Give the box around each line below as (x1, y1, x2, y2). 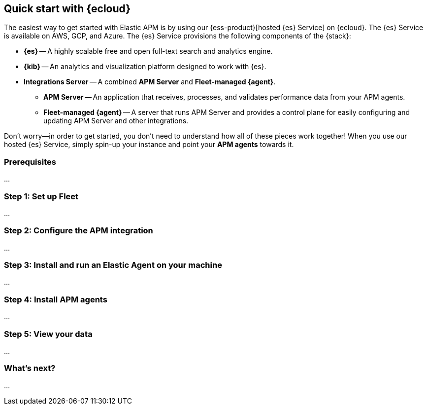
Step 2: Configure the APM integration (4, 225, 153, 236)
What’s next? (4, 363, 56, 373)
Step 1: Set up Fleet (4, 191, 79, 201)
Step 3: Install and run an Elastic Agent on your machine (4, 260, 222, 270)
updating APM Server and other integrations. (43, 116, 189, 125)
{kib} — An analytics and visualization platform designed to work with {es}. (24, 62, 266, 71)
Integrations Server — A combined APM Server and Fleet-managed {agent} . (24, 77, 276, 86)
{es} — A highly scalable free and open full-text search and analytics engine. (24, 47, 273, 56)
